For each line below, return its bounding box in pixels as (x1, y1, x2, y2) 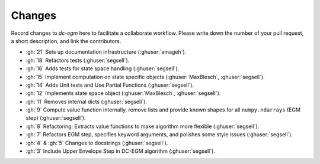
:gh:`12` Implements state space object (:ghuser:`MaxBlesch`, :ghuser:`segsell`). (25, 90, 221, 97)
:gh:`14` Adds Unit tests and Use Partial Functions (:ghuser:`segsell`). (25, 81, 194, 88)
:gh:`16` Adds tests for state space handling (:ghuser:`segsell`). (25, 65, 180, 72)
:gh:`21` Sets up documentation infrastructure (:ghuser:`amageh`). (25, 48, 187, 55)
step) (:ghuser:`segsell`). (25, 114, 86, 122)
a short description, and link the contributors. (11, 37, 121, 44)
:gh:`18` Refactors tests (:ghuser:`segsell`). (25, 57, 130, 64)
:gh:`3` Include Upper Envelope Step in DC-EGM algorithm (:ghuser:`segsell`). (25, 147, 216, 155)
